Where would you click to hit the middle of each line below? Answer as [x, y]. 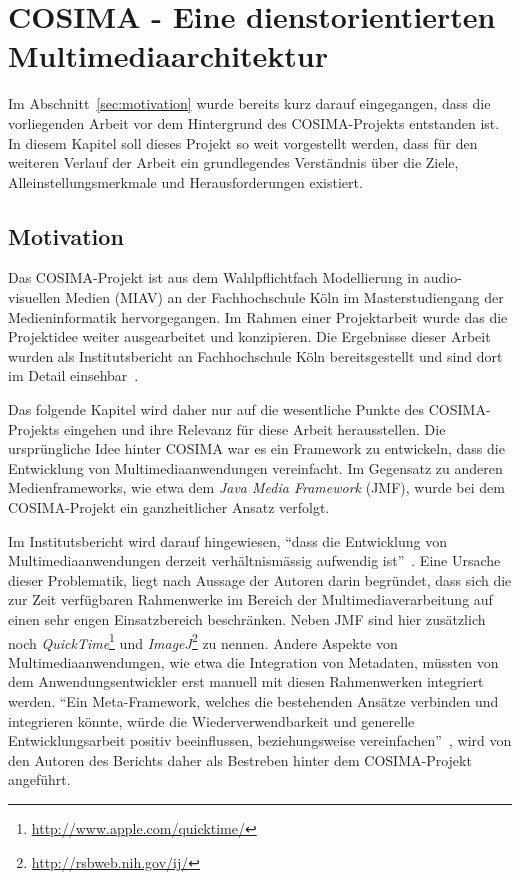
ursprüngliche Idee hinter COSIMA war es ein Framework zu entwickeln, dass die [256, 448]
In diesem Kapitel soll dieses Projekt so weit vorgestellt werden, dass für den [243, 142]
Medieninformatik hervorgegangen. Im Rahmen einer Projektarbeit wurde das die [258, 316]
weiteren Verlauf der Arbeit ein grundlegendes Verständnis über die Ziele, [233, 162]
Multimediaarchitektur [168, 55]
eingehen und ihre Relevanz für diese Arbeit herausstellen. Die [254, 428]
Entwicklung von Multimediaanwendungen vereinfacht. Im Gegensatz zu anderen [255, 467]
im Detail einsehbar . [73, 375]
